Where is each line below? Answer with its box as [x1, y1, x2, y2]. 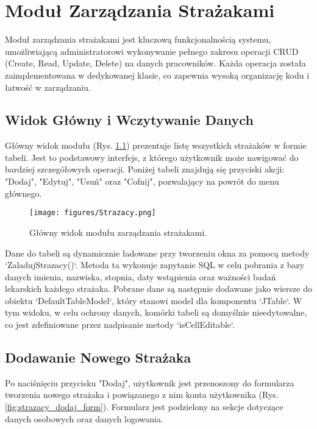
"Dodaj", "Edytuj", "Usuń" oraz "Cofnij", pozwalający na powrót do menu [5, 175, 279, 188]
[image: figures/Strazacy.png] [29, 208, 156, 218]
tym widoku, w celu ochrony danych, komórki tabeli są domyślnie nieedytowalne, [5, 306, 307, 319]
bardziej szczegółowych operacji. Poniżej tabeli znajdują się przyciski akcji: [5, 163, 285, 175]
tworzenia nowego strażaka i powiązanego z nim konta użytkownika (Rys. [5, 388, 279, 401]
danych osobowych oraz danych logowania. [5, 412, 163, 425]
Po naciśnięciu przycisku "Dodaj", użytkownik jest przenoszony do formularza [5, 376, 294, 389]
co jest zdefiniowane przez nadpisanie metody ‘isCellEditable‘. [5, 318, 235, 331]
